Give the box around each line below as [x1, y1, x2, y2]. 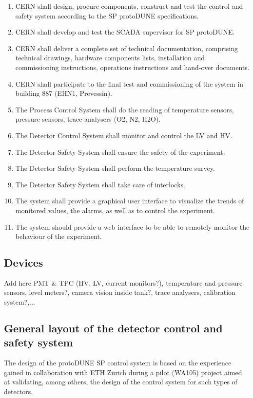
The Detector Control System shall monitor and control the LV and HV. [15, 130, 233, 140]
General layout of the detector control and [4, 321, 223, 336]
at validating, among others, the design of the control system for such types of [4, 377, 237, 387]
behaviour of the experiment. [15, 231, 102, 241]
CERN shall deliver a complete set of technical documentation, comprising [15, 43, 238, 53]
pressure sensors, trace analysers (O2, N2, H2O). [15, 114, 161, 124]
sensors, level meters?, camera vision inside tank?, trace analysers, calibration [4, 287, 235, 297]
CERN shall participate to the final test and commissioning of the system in [15, 78, 243, 89]
